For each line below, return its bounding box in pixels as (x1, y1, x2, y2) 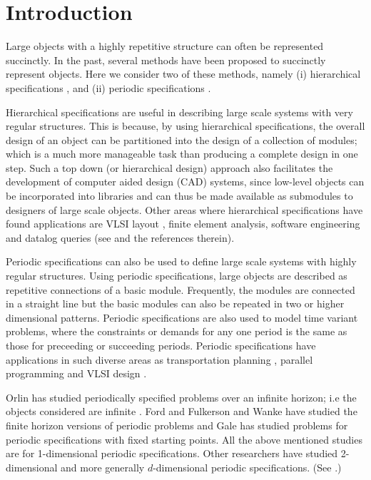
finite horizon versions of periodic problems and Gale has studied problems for (6, 417, 348, 432)
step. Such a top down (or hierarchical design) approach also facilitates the (6, 160, 333, 175)
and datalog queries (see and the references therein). (6, 230, 235, 245)
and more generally (61, 459, 145, 474)
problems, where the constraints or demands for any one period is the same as (6, 324, 347, 339)
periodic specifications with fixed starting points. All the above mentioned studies (6, 432, 362, 446)
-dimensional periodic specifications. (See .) (153, 459, 342, 474)
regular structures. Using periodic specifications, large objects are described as (6, 268, 347, 283)
